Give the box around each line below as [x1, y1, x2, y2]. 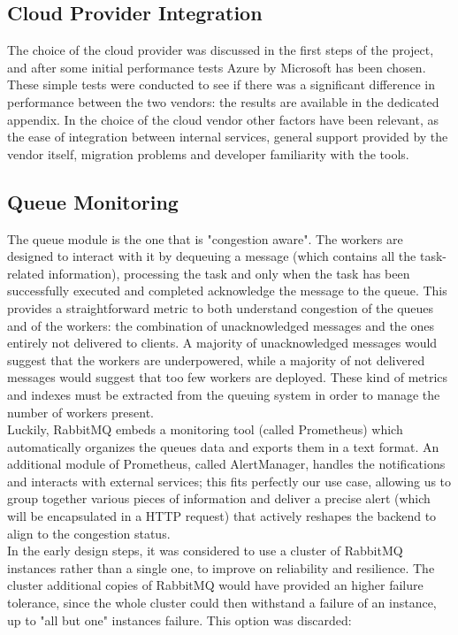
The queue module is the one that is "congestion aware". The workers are [7, 229, 403, 248]
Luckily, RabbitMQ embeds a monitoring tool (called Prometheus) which [7, 420, 403, 439]
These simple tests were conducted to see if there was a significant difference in [7, 75, 435, 94]
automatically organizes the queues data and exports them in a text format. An [7, 437, 439, 455]
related [7, 264, 45, 282]
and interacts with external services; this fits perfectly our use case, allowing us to [7, 471, 452, 490]
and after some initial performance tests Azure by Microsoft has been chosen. [7, 57, 426, 76]
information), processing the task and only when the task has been [48, 264, 410, 282]
